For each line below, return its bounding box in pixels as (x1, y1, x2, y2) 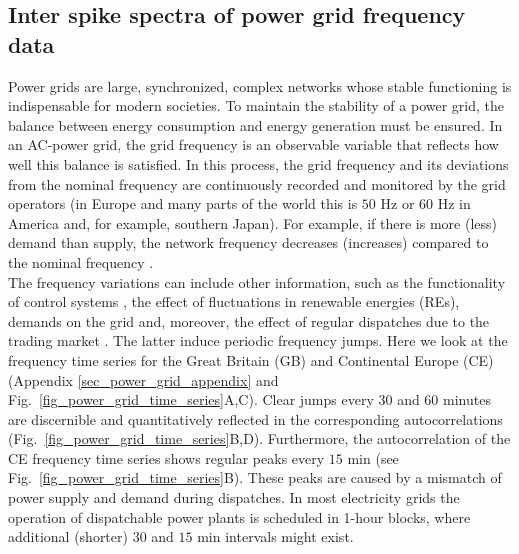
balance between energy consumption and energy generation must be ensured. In (8, 114, 503, 135)
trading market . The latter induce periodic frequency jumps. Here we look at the (8, 330, 508, 351)
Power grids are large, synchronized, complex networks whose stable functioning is (8, 75, 512, 96)
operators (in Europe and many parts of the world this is (8, 193, 358, 214)
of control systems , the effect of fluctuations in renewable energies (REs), (8, 291, 460, 312)
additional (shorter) (8, 526, 128, 547)
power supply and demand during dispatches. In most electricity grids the (8, 487, 460, 508)
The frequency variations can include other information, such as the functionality (8, 271, 506, 292)
